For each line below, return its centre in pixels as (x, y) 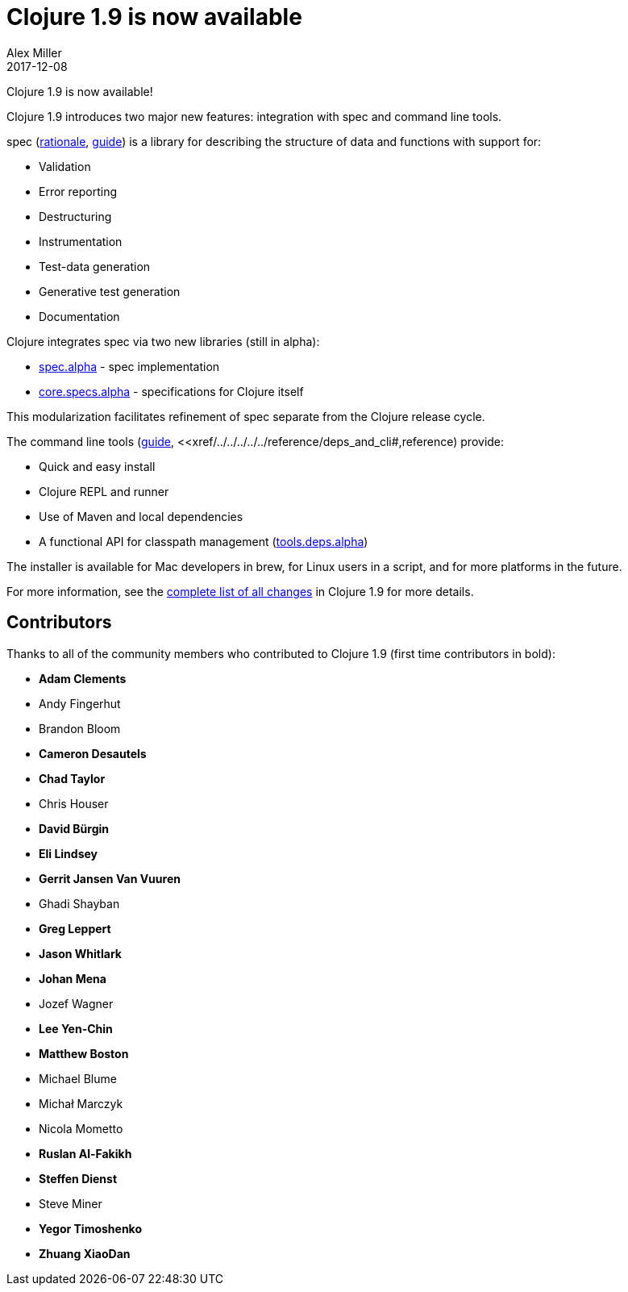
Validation (65, 166)
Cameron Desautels (93, 753)
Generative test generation (110, 291)
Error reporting (78, 191)
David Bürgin (74, 828)
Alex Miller (34, 52)
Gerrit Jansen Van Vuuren (110, 878)
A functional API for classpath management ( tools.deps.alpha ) (204, 541)
